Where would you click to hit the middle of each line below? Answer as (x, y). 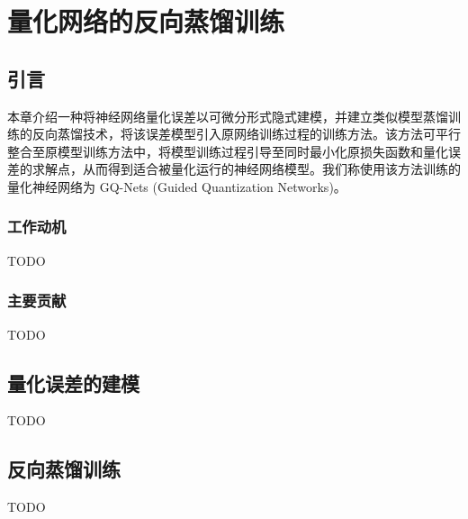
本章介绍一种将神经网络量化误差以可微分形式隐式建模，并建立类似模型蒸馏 (228, 116)
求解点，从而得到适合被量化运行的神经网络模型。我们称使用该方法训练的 (246, 169)
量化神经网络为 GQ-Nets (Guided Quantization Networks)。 (177, 186)
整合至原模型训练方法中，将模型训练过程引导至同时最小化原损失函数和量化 (228, 151)
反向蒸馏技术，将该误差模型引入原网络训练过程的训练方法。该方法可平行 (246, 134)
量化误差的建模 (73, 382)
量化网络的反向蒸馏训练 (146, 21)
